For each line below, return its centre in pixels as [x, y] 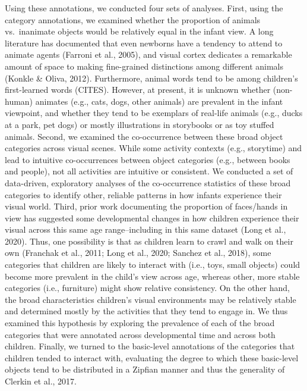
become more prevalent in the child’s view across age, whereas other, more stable [152, 276]
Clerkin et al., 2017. [41, 381]
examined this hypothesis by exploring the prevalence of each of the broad [140, 323]
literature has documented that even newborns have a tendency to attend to [144, 43]
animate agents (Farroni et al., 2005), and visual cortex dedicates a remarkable [148, 54]
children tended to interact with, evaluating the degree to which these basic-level [152, 357]
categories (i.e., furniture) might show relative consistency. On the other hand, [148, 288]
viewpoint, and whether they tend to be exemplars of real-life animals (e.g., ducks [154, 113]
